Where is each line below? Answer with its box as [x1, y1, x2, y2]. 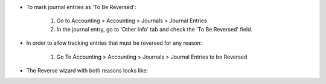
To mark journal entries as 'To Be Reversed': [26, 4, 136, 10]
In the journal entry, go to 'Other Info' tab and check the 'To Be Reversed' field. [56, 25, 253, 33]
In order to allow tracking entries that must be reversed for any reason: [26, 39, 202, 47]
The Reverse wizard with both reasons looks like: [26, 66, 149, 74]
